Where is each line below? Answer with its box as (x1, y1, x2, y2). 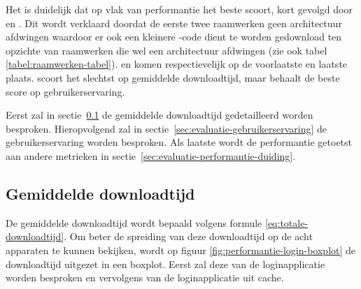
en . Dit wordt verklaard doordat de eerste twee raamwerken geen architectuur (6, 15, 342, 30)
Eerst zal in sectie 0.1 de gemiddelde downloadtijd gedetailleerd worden (6, 108, 313, 122)
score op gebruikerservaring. (6, 84, 125, 98)
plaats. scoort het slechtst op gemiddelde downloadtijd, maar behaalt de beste (6, 70, 340, 84)
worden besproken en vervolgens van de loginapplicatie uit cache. (6, 270, 284, 285)
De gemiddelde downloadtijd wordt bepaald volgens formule (6, 215, 262, 230)
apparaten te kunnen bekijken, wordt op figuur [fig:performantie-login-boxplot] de (6, 242, 356, 257)
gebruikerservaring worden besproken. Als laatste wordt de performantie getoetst (6, 135, 353, 149)
